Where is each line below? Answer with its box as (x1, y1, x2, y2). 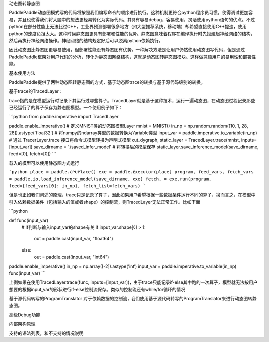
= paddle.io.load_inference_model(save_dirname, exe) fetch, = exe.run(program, (9, 176, 212, 182)
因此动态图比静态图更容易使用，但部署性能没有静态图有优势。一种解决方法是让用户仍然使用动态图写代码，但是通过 (9, 47, 245, 53)
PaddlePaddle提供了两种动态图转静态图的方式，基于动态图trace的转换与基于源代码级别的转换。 (9, 79, 205, 85)
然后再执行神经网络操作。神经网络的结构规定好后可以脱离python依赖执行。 (9, 37, 163, 43)
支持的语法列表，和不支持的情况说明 (9, 330, 84, 336)
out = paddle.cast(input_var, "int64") (34, 254, 109, 260)
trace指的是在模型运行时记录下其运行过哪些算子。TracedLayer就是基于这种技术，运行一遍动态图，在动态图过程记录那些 (9, 97, 255, 103)
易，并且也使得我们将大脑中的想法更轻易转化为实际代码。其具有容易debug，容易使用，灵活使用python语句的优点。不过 (9, 16, 255, 22)
